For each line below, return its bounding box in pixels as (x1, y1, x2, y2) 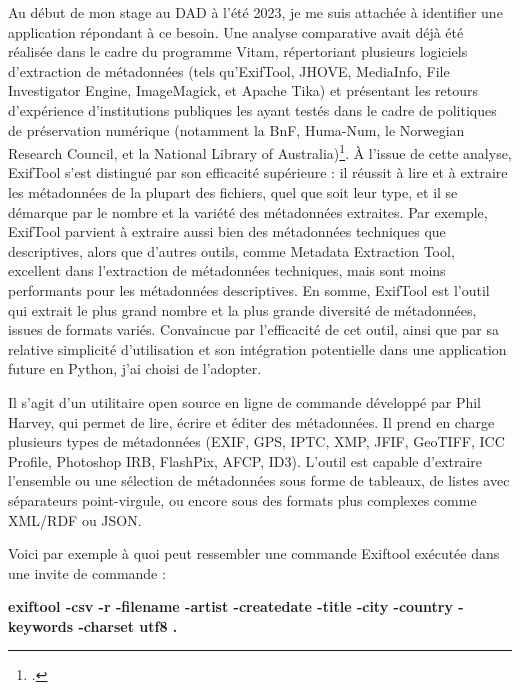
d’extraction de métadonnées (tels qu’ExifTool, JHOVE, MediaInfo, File (8, 60, 450, 81)
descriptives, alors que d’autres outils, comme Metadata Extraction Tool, (8, 240, 455, 261)
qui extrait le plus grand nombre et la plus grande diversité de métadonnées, (8, 299, 477, 320)
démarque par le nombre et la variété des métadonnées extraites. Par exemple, (8, 201, 488, 222)
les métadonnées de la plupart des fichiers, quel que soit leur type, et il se (8, 182, 458, 202)
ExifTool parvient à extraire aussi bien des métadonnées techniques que (8, 221, 446, 242)
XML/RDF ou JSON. (8, 509, 142, 530)
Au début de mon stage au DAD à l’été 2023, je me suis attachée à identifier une (8, 2, 503, 22)
